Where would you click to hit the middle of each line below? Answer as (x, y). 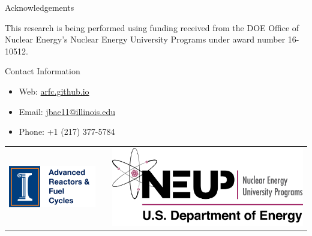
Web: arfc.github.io (54, 91)
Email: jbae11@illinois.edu (67, 111)
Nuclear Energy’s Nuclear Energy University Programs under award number (145, 39)
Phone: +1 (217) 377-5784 (67, 131)
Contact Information (43, 71)
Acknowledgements (40, 7)
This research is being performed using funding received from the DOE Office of (152, 27)
